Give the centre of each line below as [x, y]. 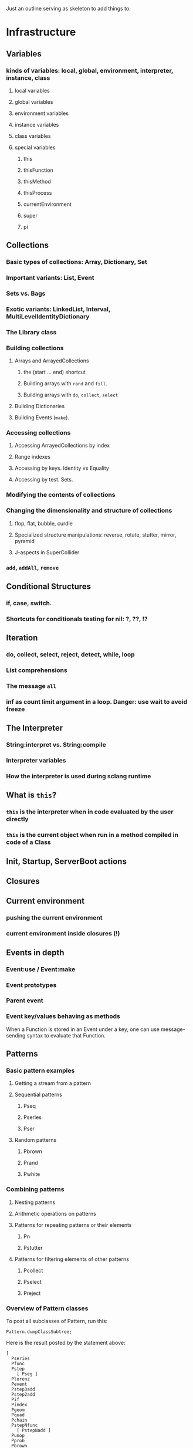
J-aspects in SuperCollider [47, 552]
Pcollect [33, 1270]
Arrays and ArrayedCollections [52, 361]
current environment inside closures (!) [63, 934]
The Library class [31, 332]
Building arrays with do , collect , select [71, 395]
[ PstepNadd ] [34, 1430]
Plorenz [21, 1379]
